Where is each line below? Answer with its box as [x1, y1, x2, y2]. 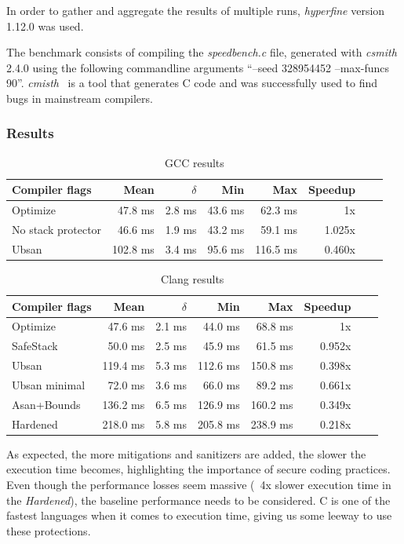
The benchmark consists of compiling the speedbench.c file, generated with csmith [6, 44, 397, 60]
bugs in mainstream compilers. [6, 89, 153, 106]
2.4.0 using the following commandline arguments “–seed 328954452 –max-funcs [6, 59, 389, 75]
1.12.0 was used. [6, 17, 84, 34]
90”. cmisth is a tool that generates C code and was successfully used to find [6, 75, 378, 91]
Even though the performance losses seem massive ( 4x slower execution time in [6, 476, 391, 492]
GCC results [165, 154, 224, 170]
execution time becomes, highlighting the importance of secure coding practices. [6, 461, 391, 477]
